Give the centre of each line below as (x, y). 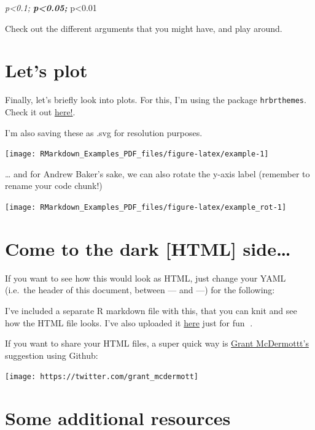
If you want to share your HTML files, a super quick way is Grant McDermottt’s (157, 343)
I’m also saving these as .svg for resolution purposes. (104, 132)
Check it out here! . (40, 111)
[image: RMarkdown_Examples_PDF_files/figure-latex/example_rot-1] (146, 207)
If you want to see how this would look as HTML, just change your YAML (146, 278)
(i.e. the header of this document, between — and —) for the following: (140, 290)
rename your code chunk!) (54, 186)
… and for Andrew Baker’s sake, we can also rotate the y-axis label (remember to (157, 173)
